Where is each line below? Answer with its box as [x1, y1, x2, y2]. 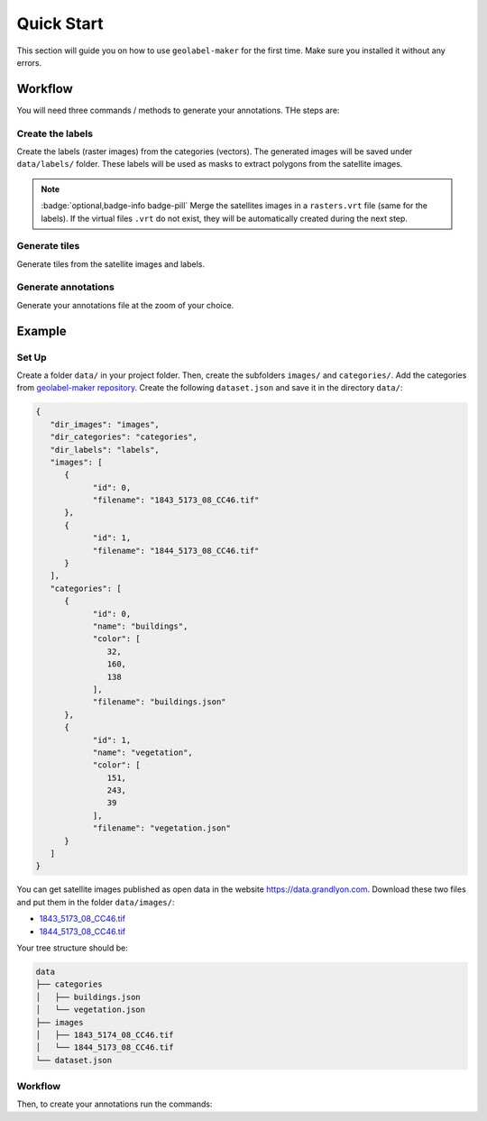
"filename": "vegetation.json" [92, 823, 232, 833]
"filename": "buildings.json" [92, 697, 226, 707]
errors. [16, 57, 42, 68]
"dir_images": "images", [50, 419, 160, 429]
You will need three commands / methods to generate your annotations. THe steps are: [16, 105, 340, 115]
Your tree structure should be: [16, 942, 128, 953]
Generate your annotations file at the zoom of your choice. [16, 299, 234, 310]
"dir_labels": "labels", [50, 445, 160, 455]
